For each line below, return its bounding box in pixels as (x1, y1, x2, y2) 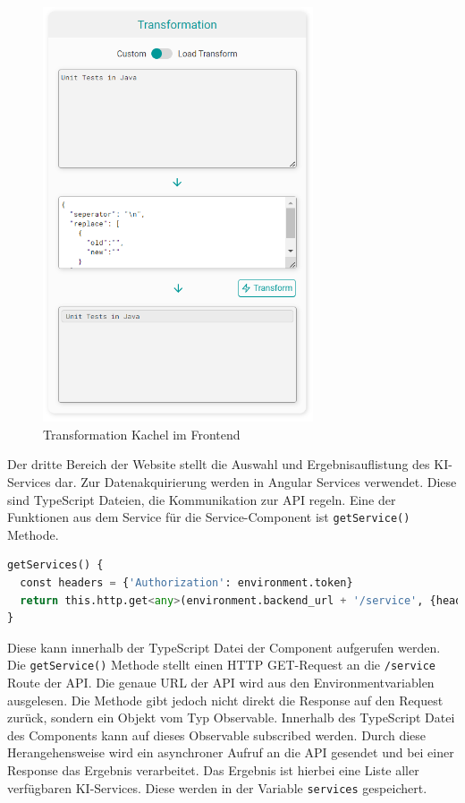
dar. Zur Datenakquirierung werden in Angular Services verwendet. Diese (55, 473, 457, 491)
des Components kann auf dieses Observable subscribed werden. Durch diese (7, 725, 427, 744)
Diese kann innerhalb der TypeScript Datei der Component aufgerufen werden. (7, 637, 441, 656)
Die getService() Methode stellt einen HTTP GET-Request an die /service (7, 655, 436, 674)
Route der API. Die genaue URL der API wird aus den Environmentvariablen (7, 673, 435, 692)
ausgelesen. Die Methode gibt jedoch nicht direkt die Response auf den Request (7, 690, 444, 709)
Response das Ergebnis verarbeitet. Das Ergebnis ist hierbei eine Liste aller (7, 761, 419, 780)
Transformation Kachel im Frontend (43, 424, 241, 443)
